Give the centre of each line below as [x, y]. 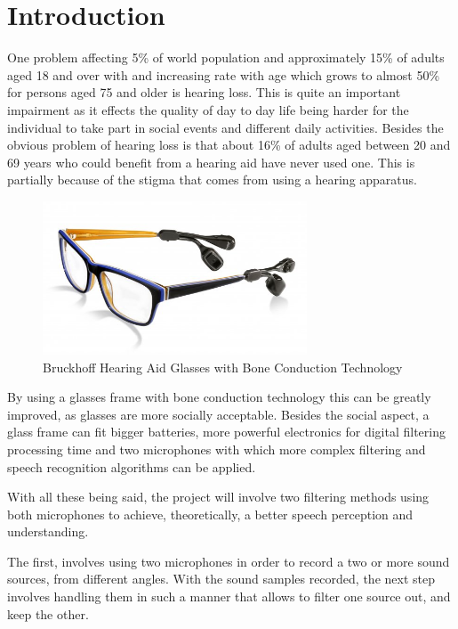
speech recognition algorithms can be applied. [132, 466]
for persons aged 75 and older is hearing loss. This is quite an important [204, 92]
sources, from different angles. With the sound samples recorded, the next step [221, 579]
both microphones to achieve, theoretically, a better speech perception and [210, 514]
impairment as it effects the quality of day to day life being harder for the [208, 109]
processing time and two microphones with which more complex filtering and [217, 449]
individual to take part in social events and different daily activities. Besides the [225, 127]
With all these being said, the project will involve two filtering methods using [218, 497]
